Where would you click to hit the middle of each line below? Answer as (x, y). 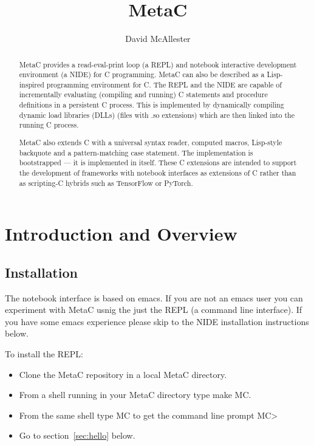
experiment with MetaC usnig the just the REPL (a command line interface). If (154, 310)
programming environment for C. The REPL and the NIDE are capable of (164, 84)
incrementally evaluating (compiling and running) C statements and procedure (143, 94)
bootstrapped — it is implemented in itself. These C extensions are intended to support (158, 163)
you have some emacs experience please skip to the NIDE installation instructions (157, 321)
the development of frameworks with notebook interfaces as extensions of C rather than (158, 172)
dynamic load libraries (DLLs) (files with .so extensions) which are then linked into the (157, 115)
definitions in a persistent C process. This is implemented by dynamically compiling (152, 105)
